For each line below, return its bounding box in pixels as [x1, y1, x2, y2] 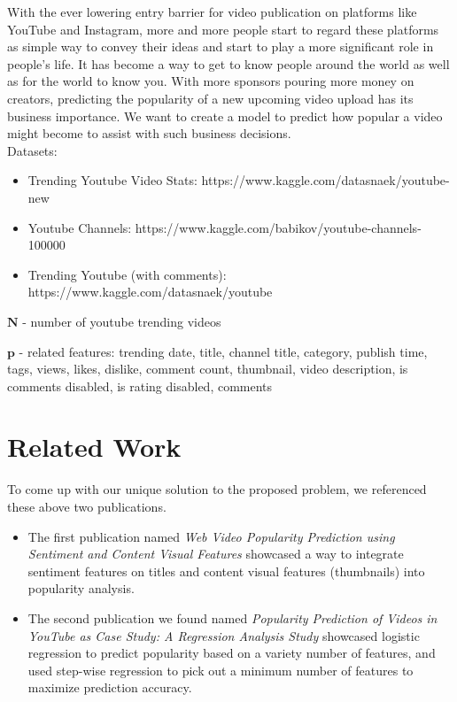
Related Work [7, 428, 182, 465]
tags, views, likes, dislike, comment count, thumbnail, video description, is [7, 359, 408, 378]
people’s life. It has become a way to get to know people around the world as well [7, 54, 450, 73]
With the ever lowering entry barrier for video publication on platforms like [7, 3, 417, 20]
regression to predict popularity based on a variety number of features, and [27, 644, 436, 662]
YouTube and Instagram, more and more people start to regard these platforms [7, 19, 439, 38]
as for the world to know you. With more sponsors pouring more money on [7, 72, 414, 90]
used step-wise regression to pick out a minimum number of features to [27, 660, 414, 679]
